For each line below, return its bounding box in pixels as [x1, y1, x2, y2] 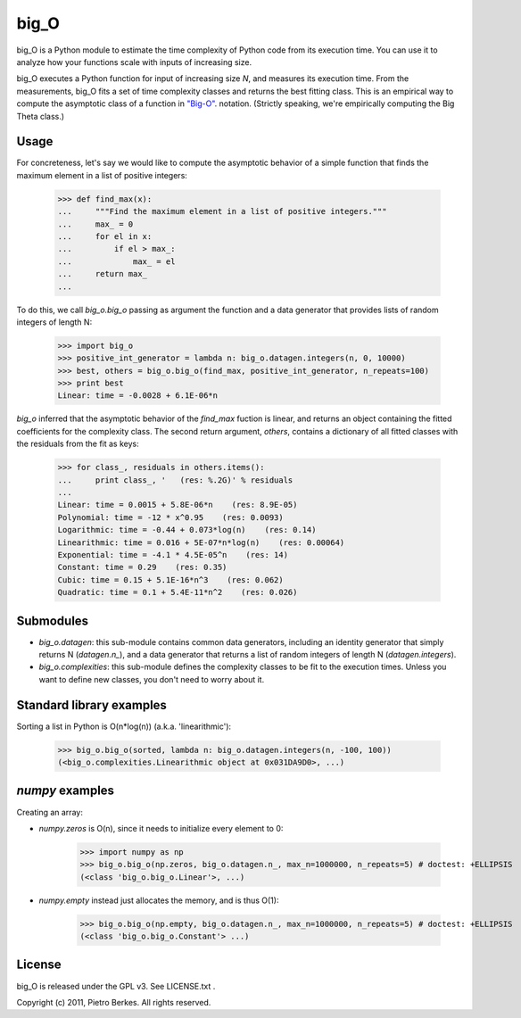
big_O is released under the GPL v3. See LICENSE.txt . [16, 981, 216, 991]
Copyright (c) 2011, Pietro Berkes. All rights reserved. [16, 997, 211, 1007]
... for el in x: [57, 231, 153, 241]
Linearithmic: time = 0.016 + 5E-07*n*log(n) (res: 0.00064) [57, 537, 345, 548]
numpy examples [16, 783, 115, 799]
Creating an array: [16, 807, 84, 817]
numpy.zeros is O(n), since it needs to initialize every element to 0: [38, 823, 284, 833]
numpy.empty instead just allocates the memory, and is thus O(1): [38, 895, 279, 906]
